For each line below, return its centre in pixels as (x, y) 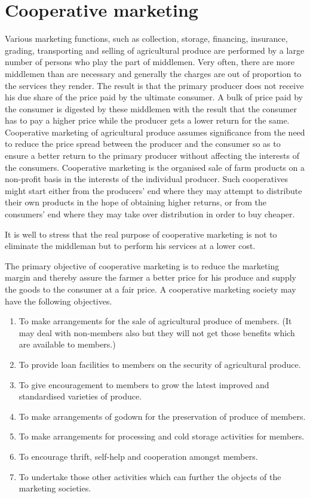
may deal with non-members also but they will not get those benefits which (157, 332)
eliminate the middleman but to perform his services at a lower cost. (130, 246)
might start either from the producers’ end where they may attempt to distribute (154, 190)
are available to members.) (67, 344)
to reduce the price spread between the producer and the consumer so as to (143, 144)
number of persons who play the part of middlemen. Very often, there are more (150, 62)
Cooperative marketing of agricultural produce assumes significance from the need (155, 132)
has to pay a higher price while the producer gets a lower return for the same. (147, 120)
